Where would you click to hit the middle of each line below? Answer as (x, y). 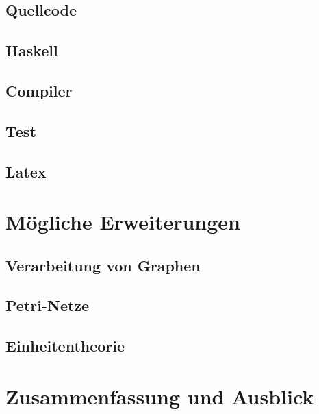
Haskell (32, 50)
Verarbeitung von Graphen (103, 265)
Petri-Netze (48, 305)
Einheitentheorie (65, 346)
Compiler (39, 90)
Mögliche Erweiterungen (123, 222)
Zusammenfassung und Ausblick (160, 396)
